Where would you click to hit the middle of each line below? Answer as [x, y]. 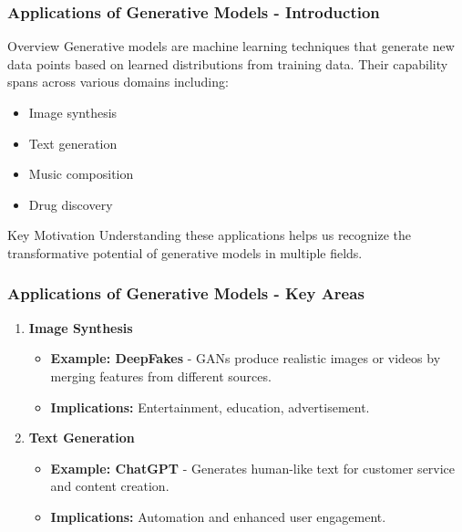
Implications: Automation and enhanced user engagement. [218, 516]
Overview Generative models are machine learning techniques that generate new [231, 46]
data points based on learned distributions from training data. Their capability [228, 63]
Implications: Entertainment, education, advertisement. [210, 407]
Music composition [81, 174]
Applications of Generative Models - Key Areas [186, 293]
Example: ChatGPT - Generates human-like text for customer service [253, 468]
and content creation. [110, 486]
